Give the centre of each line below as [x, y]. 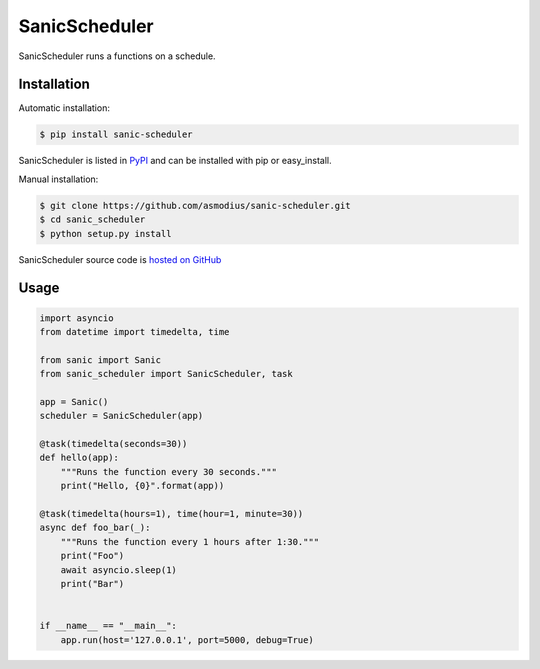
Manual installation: [58, 179]
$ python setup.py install [105, 233]
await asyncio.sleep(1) [118, 569]
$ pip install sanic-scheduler [116, 134]
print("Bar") [92, 583]
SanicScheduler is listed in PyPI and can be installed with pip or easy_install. [175, 161]
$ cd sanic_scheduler [92, 219]
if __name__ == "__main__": [108, 626]
